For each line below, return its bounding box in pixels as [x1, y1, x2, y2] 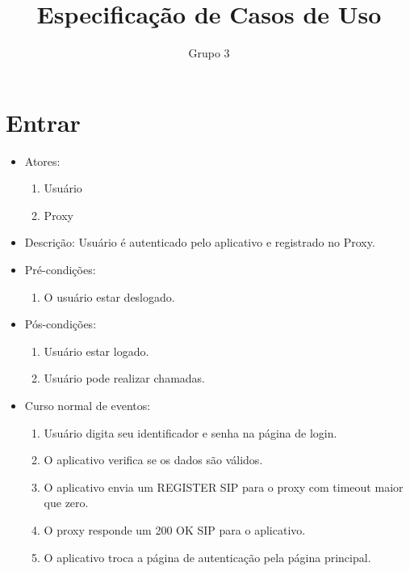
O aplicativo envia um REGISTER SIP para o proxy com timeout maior [44, 478, 404, 495]
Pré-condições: [24, 261, 96, 278]
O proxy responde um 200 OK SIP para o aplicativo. [44, 521, 306, 538]
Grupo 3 [188, 44, 230, 61]
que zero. [44, 494, 89, 511]
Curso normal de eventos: [24, 397, 151, 413]
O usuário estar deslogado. [44, 288, 175, 305]
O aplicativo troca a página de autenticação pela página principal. [44, 548, 371, 565]
